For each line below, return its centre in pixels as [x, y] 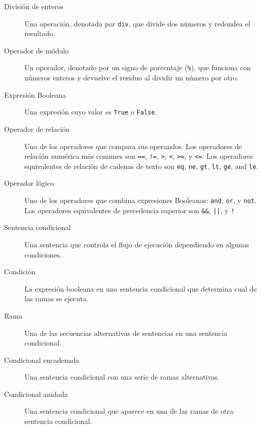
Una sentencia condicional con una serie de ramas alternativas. [122, 377]
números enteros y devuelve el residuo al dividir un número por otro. [132, 78]
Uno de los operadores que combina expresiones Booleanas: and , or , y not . [141, 200]
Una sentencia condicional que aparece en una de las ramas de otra [129, 411]
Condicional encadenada [42, 360]
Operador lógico [29, 183]
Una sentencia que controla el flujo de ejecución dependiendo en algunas [137, 244]
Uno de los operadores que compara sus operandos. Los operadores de [133, 146]
